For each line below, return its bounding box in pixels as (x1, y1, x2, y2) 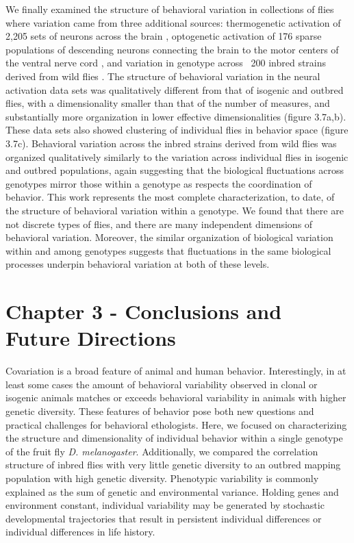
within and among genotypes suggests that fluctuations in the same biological (5, 243, 331, 257)
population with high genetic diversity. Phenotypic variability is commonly (5, 470, 319, 485)
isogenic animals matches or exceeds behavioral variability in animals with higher (5, 390, 346, 405)
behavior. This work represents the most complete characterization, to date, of (5, 190, 335, 204)
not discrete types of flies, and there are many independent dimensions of (5, 216, 313, 231)
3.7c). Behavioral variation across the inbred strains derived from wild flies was (5, 136, 337, 150)
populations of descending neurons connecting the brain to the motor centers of (5, 42, 339, 56)
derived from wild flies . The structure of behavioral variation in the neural (5, 68, 320, 83)
